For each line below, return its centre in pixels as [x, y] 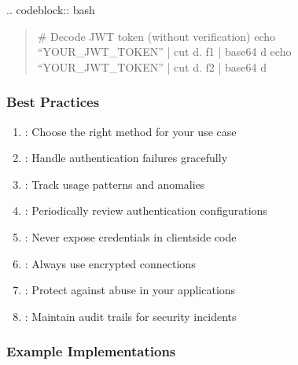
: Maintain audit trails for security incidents [131, 316]
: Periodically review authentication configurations [146, 210]
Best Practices [53, 102]
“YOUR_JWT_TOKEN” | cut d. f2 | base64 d [152, 66]
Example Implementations [91, 351]
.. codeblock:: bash [51, 9]
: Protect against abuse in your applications [130, 290]
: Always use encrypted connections [110, 263]
